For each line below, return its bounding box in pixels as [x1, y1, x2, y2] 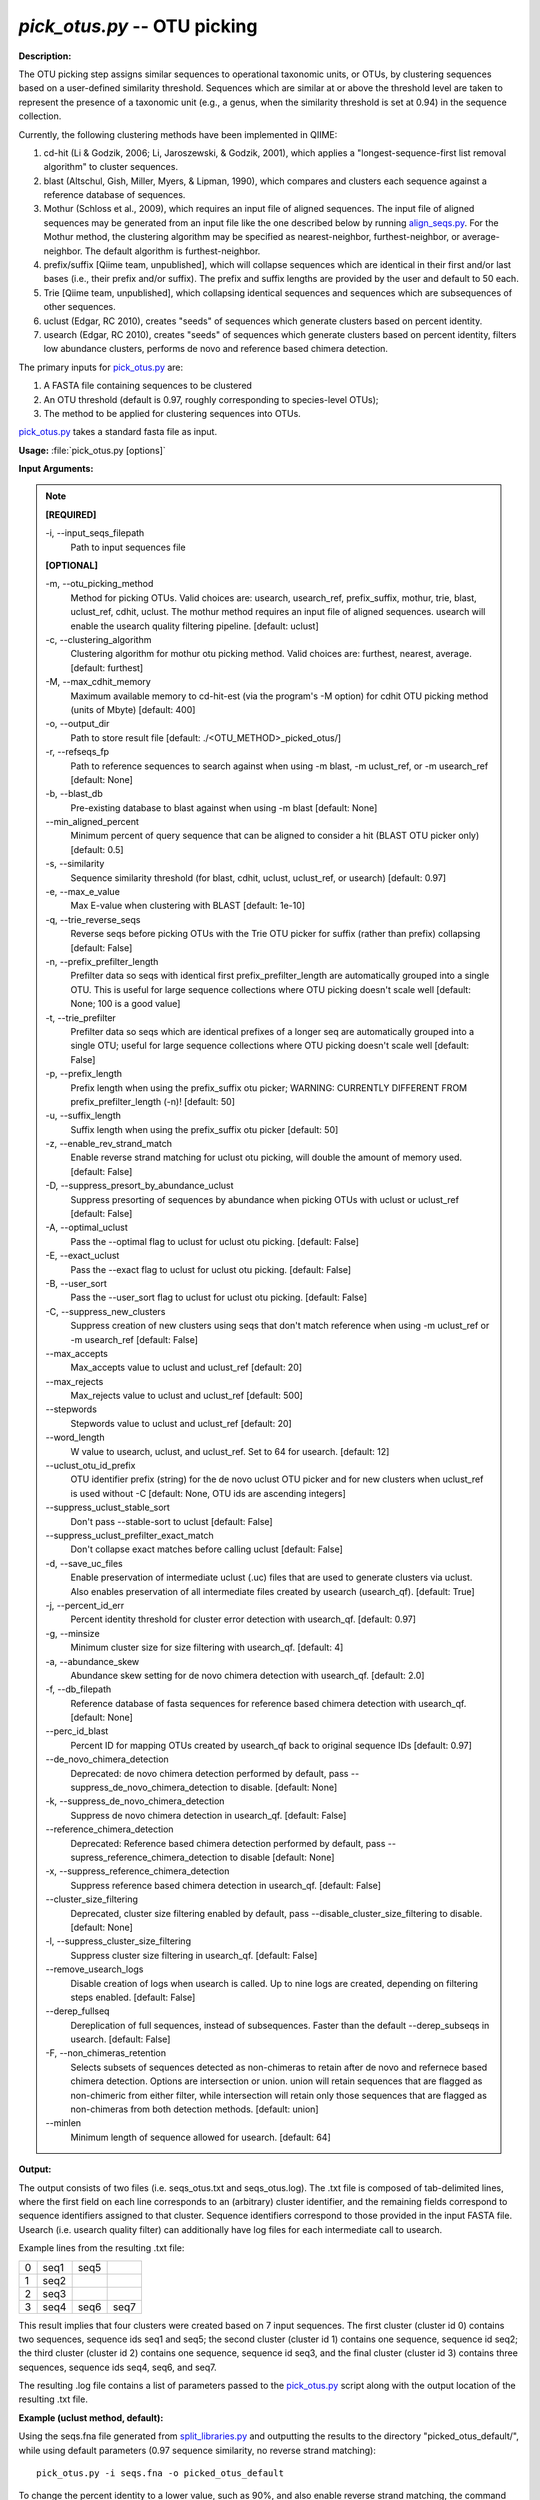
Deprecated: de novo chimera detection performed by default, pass [70, 1767, 349, 1779]
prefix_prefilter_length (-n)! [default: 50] [70, 1095, 235, 1107]
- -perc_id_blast [45, 1725, 109, 1737]
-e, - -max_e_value [45, 886, 120, 898]
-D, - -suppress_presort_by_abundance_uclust [45, 1180, 234, 1192]
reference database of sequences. [43, 189, 186, 201]
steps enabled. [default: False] [70, 1991, 196, 2003]
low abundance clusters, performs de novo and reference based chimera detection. [43, 343, 389, 355]
